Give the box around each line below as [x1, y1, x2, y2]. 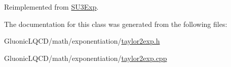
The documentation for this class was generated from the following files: [4, 18, 227, 29]
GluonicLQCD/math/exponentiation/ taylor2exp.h [4, 36, 160, 46]
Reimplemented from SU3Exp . [4, 2, 99, 12]
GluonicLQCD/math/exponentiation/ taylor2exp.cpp [4, 52, 167, 63]
